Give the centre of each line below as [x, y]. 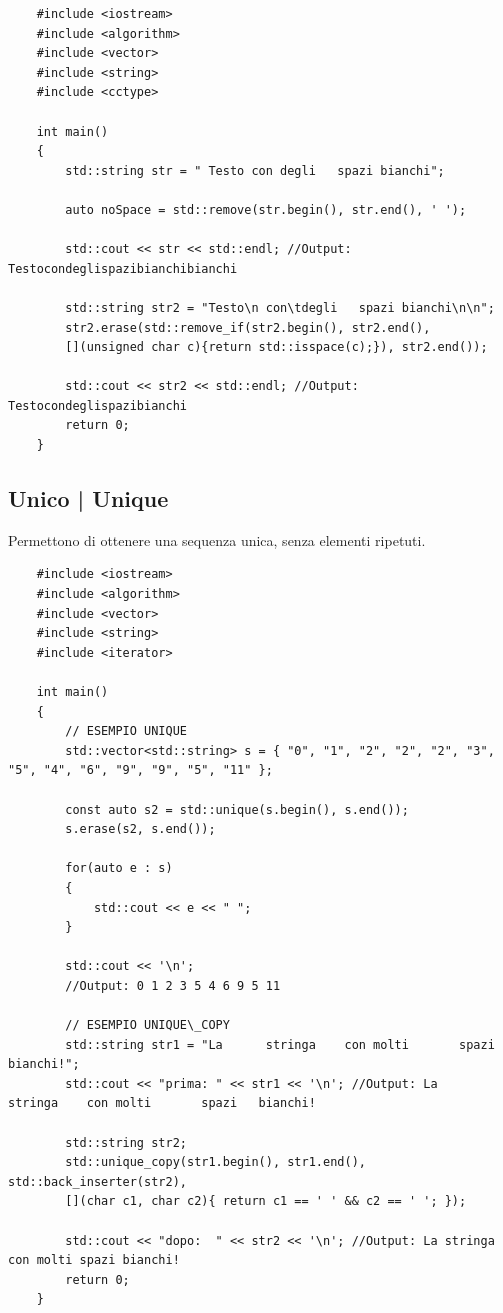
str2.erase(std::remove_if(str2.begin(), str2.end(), [248, 327]
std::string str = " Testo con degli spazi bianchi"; [255, 170]
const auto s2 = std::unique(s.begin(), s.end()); [237, 809]
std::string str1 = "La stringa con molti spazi [280, 1044]
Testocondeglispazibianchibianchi [123, 268]
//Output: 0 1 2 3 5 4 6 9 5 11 [173, 985]
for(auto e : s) [119, 868]
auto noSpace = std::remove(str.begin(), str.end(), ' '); [266, 209]
